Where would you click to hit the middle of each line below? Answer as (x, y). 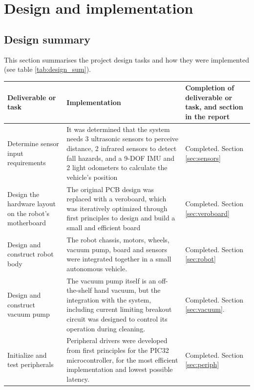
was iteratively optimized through (117, 208)
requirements (27, 162)
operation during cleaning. (106, 328)
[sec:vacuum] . (205, 309)
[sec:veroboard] (207, 213)
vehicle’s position (92, 177)
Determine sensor (33, 143)
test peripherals (31, 364)
